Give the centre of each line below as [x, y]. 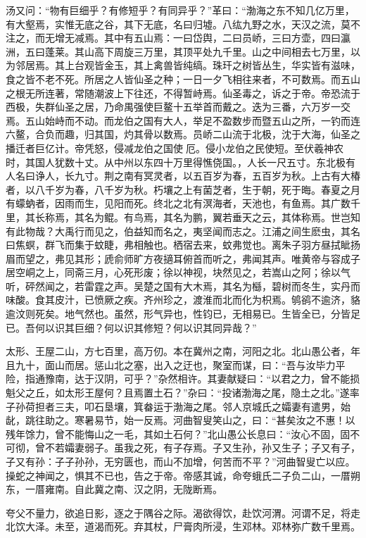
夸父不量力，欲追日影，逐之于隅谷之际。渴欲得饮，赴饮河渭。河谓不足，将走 [183, 512]
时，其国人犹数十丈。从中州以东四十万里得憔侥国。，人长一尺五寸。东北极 [176, 162]
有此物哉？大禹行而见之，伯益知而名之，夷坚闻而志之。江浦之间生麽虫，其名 [183, 231]
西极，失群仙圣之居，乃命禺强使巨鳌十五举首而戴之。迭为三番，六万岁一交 [178, 107]
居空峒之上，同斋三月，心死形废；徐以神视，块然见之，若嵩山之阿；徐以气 [178, 272]
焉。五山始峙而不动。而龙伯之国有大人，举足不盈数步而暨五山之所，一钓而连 [183, 120]
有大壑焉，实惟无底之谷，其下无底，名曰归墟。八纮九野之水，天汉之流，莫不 [183, 24]
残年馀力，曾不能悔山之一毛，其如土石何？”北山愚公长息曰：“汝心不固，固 [178, 433]
